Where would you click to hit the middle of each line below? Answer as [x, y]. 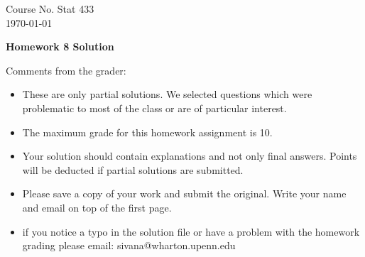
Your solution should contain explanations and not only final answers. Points [190, 156]
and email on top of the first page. [97, 207]
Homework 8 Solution [60, 47]
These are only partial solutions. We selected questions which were [167, 94]
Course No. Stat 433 [50, 9]
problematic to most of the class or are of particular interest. [154, 108]
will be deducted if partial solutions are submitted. [133, 169]
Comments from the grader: [66, 70]
